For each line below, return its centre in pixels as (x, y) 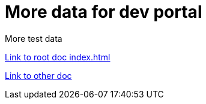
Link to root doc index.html (58, 57)
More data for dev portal (104, 12)
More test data (34, 38)
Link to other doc (38, 75)
